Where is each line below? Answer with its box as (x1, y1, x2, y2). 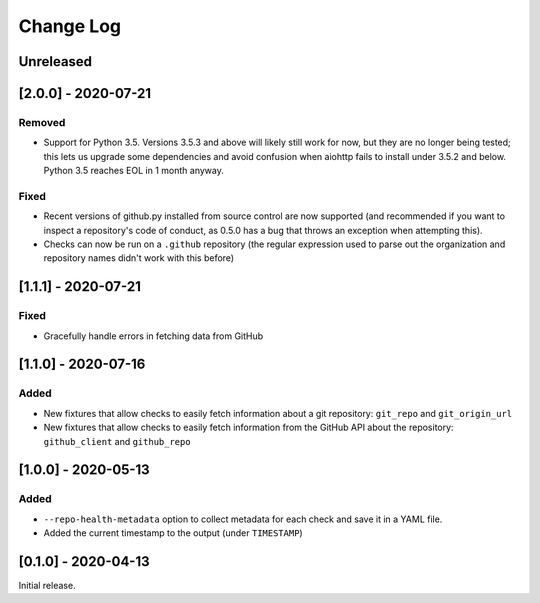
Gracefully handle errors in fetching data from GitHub (43, 330, 264, 342)
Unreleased (18, 53, 93, 70)
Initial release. (18, 579, 76, 591)
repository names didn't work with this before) (43, 252, 235, 264)
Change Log (18, 15, 122, 37)
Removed (18, 115, 66, 129)
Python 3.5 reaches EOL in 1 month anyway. (43, 165, 224, 177)
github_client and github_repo (43, 435, 191, 447)
